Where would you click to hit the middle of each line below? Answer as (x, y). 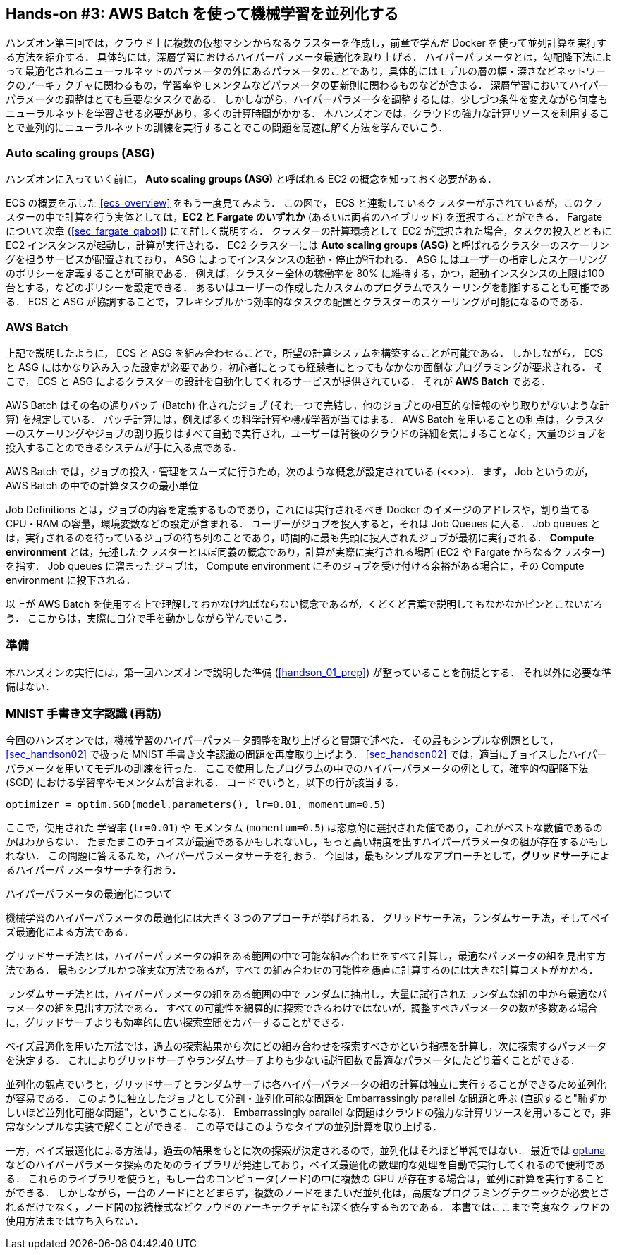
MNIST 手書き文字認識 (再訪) (84, 714)
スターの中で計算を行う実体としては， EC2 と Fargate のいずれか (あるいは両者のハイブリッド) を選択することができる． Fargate (304, 217)
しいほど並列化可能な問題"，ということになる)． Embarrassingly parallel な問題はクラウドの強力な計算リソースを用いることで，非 (308, 1113)
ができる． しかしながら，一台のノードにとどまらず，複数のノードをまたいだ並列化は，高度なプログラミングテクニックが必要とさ (308, 1193)
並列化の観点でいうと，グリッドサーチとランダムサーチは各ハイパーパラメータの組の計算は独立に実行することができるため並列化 (306, 1084)
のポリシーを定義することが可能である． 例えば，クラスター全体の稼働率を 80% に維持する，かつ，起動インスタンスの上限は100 (305, 274)
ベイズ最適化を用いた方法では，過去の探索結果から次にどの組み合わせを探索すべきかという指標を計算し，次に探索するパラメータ (306, 1046)
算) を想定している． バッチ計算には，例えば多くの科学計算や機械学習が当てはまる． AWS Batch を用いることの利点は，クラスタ (305, 419)
